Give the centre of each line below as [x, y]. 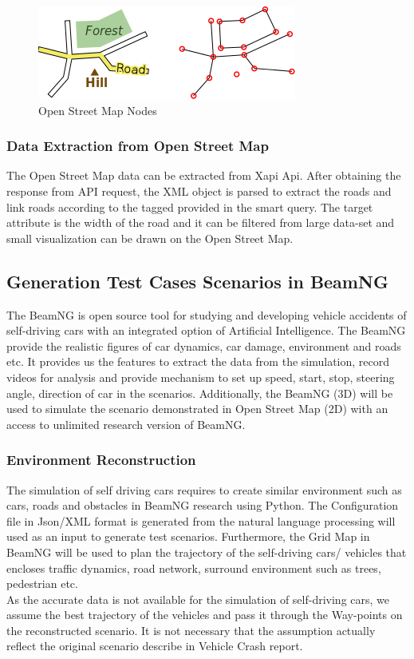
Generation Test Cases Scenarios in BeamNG [197, 281]
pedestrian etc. [42, 584]
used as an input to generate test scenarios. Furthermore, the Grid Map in [188, 536]
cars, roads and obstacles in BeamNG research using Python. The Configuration [203, 505]
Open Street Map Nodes [98, 110]
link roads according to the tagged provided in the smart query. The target [190, 206]
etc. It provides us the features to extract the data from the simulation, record [198, 361]
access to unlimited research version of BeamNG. [126, 424]
